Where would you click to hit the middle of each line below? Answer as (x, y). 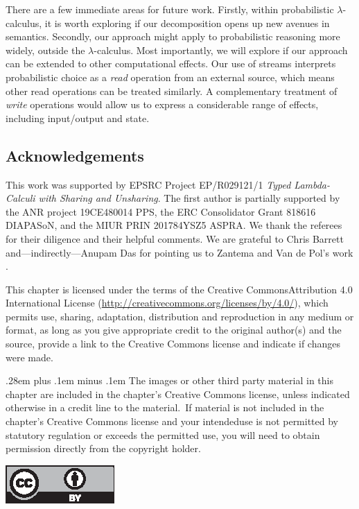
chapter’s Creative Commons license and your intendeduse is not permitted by (172, 421)
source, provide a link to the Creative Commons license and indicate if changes (173, 344)
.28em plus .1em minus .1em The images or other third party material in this (169, 380)
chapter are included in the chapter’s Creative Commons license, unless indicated (178, 394)
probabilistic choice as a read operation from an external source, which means (170, 77)
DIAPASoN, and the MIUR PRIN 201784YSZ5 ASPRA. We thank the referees (174, 225)
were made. (29, 357)
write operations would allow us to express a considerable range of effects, (162, 104)
